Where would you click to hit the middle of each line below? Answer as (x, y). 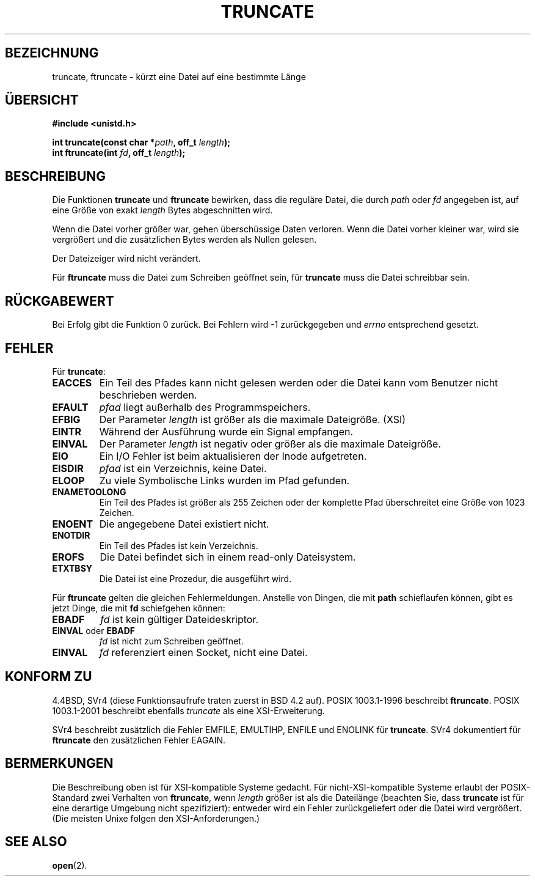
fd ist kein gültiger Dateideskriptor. (180, 619)
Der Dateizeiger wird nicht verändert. (126, 259)
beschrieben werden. (148, 395)
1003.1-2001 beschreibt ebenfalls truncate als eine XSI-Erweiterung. (188, 710)
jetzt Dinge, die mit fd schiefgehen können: (139, 608)
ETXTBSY (72, 568)
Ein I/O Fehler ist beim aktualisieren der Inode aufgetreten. (233, 456)
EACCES (72, 382)
